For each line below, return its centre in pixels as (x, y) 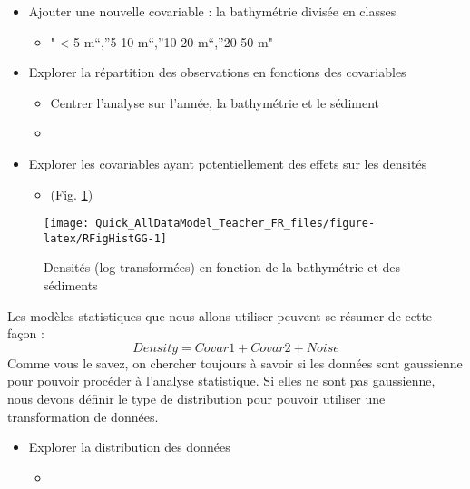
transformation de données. (83, 416)
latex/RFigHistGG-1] (106, 238)
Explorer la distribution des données (129, 447)
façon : (26, 333)
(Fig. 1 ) (72, 194)
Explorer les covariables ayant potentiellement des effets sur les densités (228, 163)
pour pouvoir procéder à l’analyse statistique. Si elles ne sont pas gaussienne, (221, 381)
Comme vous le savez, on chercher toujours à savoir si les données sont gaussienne (235, 362)
